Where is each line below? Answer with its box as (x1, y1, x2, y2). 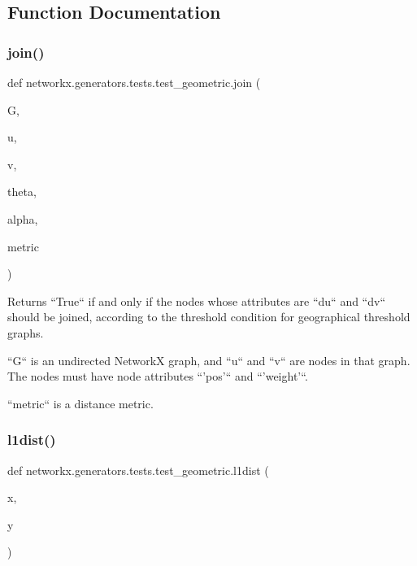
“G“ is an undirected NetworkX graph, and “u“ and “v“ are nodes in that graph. (7, 351, 410, 368)
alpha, (7, 210, 38, 227)
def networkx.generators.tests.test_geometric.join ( (7, 74, 261, 90)
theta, (7, 183, 37, 200)
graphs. (7, 324, 44, 341)
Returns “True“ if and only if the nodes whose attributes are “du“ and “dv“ (7, 292, 386, 309)
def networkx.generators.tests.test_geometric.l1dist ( (7, 461, 269, 478)
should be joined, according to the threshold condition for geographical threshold (7, 308, 410, 325)
